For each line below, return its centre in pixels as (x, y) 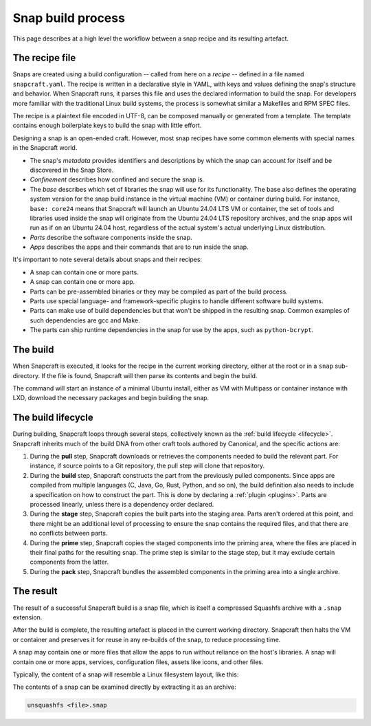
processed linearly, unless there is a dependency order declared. (122, 504)
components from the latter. (69, 562)
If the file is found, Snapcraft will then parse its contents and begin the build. (149, 375)
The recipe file (44, 58)
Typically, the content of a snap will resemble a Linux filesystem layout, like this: (126, 674)
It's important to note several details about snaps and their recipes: (108, 260)
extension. (27, 617)
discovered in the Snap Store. (72, 170)
